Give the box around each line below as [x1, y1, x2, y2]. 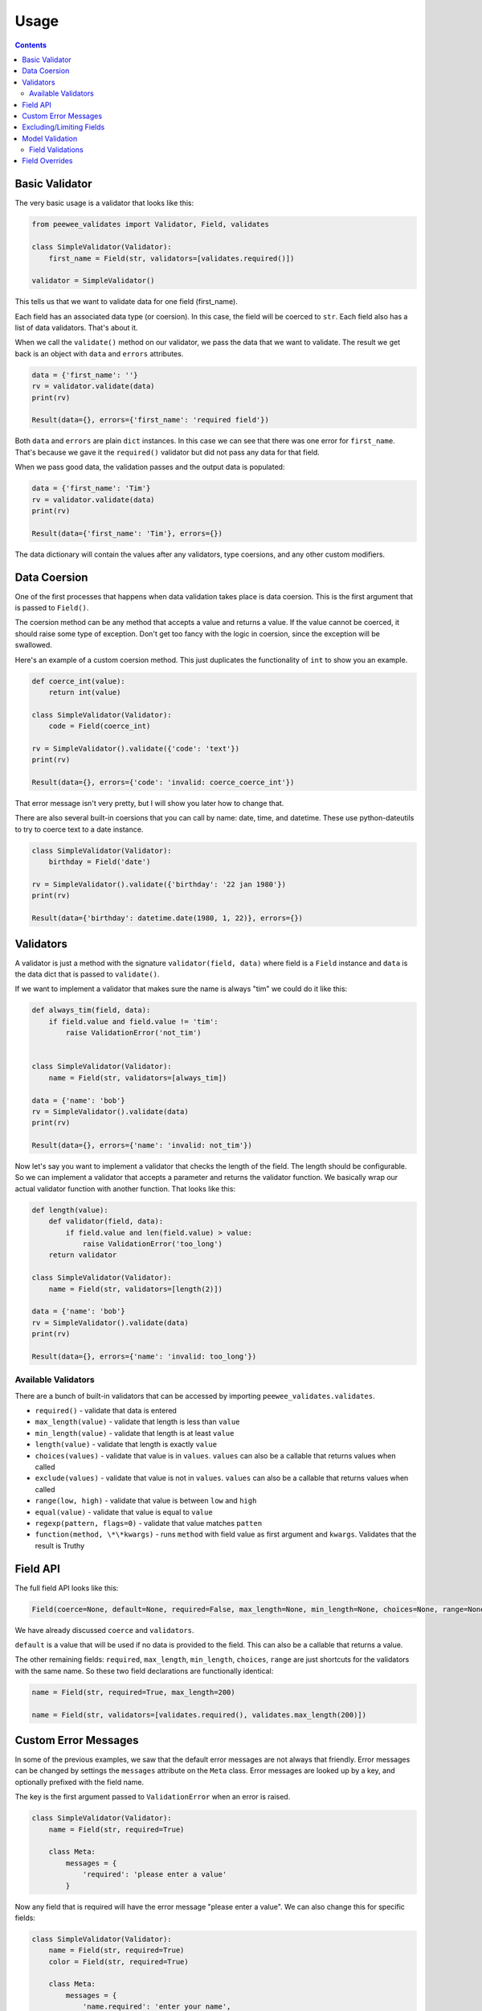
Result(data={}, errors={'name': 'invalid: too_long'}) [31, 1351, 257, 1361]
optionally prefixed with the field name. [14, 1777, 145, 1787]
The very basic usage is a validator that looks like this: [14, 198, 194, 208]
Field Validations [29, 145, 84, 154]
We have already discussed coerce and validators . [14, 1625, 194, 1635]
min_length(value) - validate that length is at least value [35, 1428, 235, 1437]
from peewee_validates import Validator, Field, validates [31, 220, 269, 229]
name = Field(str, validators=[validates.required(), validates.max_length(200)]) [31, 1710, 367, 1719]
